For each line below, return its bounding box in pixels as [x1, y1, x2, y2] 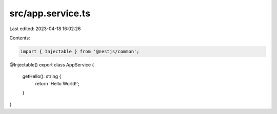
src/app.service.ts [9, 8, 91, 19]
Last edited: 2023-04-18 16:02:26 [9, 26, 81, 32]
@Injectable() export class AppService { [9, 61, 94, 67]
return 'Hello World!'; [35, 80, 80, 86]
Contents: [9, 35, 30, 41]
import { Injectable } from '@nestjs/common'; [20, 49, 140, 54]
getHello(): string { [22, 73, 62, 79]
